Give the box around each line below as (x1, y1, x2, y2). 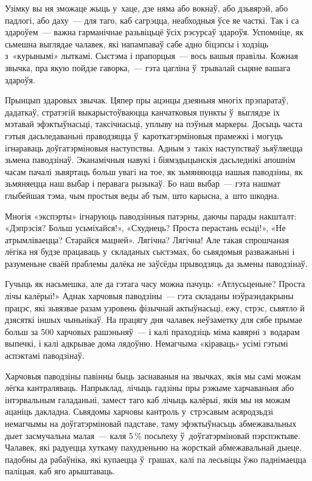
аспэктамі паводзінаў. (5, 349, 85, 362)
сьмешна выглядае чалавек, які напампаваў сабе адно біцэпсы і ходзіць (5, 37, 269, 50)
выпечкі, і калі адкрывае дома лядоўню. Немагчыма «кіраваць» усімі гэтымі (5, 337, 288, 350)
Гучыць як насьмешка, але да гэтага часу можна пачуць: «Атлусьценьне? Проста (5, 277, 305, 290)
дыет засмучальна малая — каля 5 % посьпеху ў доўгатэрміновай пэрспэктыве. (5, 429, 300, 441)
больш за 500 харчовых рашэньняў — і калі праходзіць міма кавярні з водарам (5, 325, 300, 337)
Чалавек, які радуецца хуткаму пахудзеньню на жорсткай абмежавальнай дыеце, (5, 441, 302, 454)
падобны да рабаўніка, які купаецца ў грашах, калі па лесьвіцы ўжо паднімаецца (5, 452, 307, 465)
